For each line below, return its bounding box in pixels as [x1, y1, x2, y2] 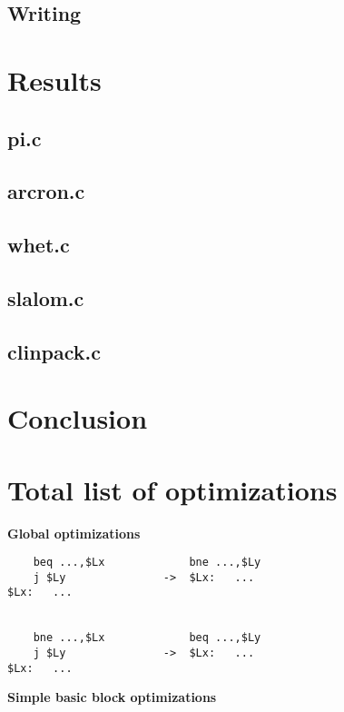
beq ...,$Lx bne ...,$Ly [33, 556, 261, 569]
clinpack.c [7, 337, 101, 365]
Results [7, 61, 102, 98]
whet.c [7, 231, 70, 259]
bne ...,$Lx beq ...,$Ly [33, 631, 261, 645]
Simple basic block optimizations [7, 687, 217, 707]
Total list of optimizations [7, 470, 338, 508]
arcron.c [7, 177, 85, 205]
